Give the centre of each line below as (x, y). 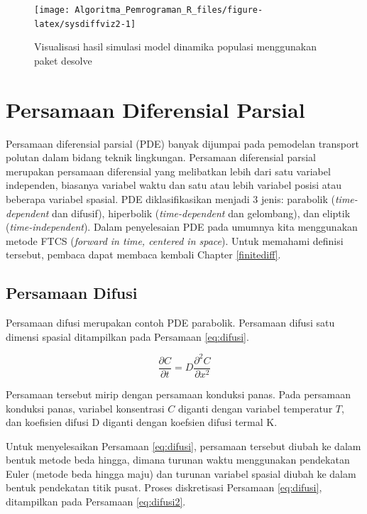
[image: (52, 10)
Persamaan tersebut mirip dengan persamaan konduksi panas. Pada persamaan (179, 394)
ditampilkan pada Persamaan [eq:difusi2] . (96, 502)
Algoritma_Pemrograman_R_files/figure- (169, 10)
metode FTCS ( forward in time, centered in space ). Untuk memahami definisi (175, 240)
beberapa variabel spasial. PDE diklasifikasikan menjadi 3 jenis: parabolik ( (170, 199)
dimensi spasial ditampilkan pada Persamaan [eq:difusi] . (127, 336)
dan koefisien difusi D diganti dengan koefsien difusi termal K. (142, 422)
